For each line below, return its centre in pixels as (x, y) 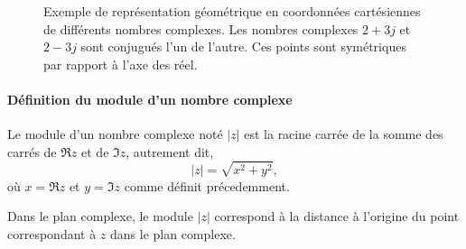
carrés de (32, 151)
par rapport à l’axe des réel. (121, 64)
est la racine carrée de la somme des (344, 134)
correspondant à (52, 233)
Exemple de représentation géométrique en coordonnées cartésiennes (232, 11)
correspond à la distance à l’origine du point (337, 216)
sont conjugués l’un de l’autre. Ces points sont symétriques (243, 46)
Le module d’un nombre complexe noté (115, 134)
